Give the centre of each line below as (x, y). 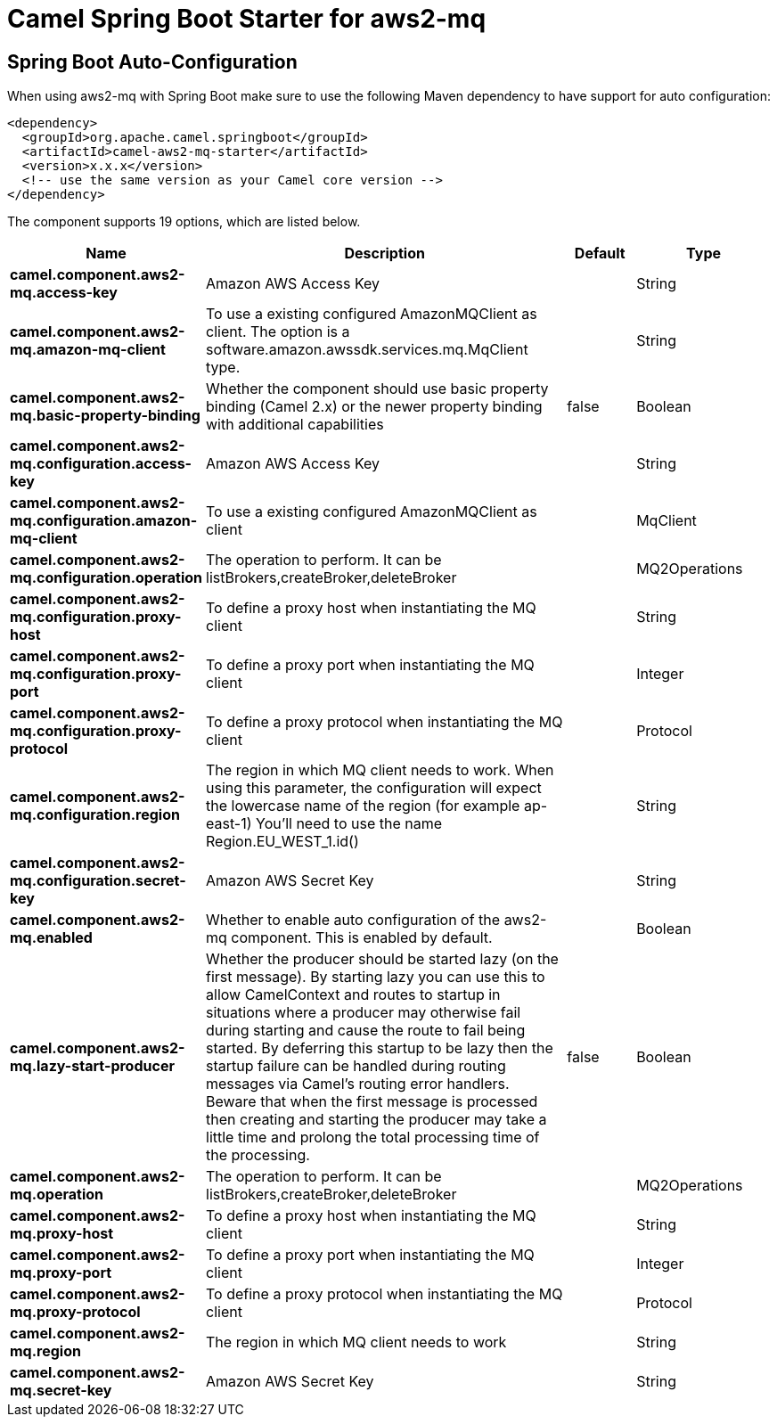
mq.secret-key (61, 1391)
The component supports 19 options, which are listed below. (184, 222)
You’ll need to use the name (349, 824)
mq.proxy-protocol (75, 1312)
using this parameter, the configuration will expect (374, 788)
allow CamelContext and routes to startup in (353, 995)
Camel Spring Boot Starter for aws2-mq (247, 19)
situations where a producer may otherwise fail (364, 1013)
